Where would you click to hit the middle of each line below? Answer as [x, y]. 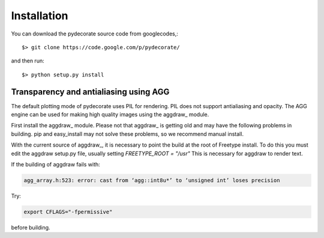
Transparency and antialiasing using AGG [90, 92]
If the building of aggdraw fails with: [55, 164]
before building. [31, 227]
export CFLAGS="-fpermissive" [68, 212]
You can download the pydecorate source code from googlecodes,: [94, 34]
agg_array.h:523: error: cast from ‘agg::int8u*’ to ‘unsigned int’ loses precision [152, 180]
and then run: [28, 61]
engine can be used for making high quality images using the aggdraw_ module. [110, 115]
